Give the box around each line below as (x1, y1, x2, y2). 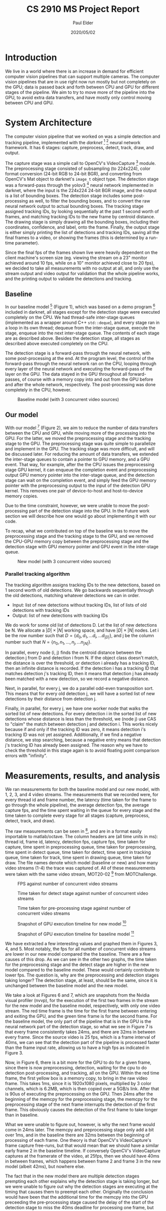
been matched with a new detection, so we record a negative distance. (5, 676, 150, 682)
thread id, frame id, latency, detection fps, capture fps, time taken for (5, 839, 146, 845)
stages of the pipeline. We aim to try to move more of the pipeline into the (5, 89, 155, 95)
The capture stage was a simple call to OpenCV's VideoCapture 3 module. (5, 160, 156, 166)
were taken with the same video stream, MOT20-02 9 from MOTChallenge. (5, 870, 157, 877)
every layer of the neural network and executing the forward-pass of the (5, 366, 153, 372)
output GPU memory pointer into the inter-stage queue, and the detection (5, 472, 155, 478)
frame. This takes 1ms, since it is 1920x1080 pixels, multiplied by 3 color (5, 1080, 152, 1086)
